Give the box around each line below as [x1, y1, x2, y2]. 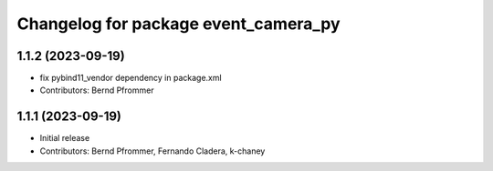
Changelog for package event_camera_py [16, 14, 341, 34]
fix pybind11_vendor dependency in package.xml [39, 73, 223, 84]
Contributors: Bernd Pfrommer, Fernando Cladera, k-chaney [39, 146, 266, 156]
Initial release [39, 133, 90, 144]
